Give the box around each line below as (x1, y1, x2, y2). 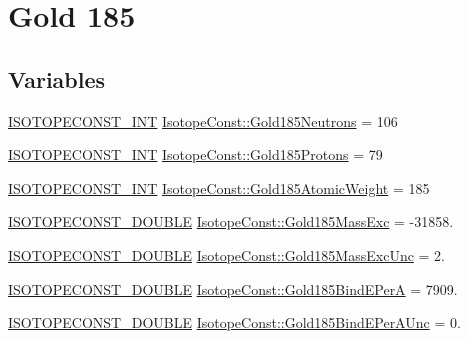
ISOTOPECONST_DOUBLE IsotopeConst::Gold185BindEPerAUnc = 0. (8, 312, 461, 333)
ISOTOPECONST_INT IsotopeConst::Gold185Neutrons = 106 (8, 110, 398, 131)
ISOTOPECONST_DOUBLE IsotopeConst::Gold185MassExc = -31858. (8, 211, 454, 232)
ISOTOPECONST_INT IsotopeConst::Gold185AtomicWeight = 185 (8, 177, 430, 198)
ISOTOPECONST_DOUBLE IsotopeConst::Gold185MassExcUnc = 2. (8, 244, 445, 265)
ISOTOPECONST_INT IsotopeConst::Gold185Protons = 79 (8, 144, 383, 165)
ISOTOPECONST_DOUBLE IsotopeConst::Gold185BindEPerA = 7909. (8, 278, 458, 299)
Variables (8, 63, 106, 94)
